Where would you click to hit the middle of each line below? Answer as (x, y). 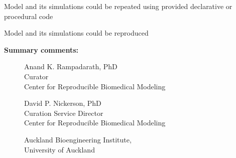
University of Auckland (60, 149)
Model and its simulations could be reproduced (76, 33)
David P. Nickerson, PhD (63, 103)
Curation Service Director (64, 113)
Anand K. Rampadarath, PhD (71, 66)
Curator (36, 76)
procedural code (29, 16)
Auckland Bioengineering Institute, (78, 139)
